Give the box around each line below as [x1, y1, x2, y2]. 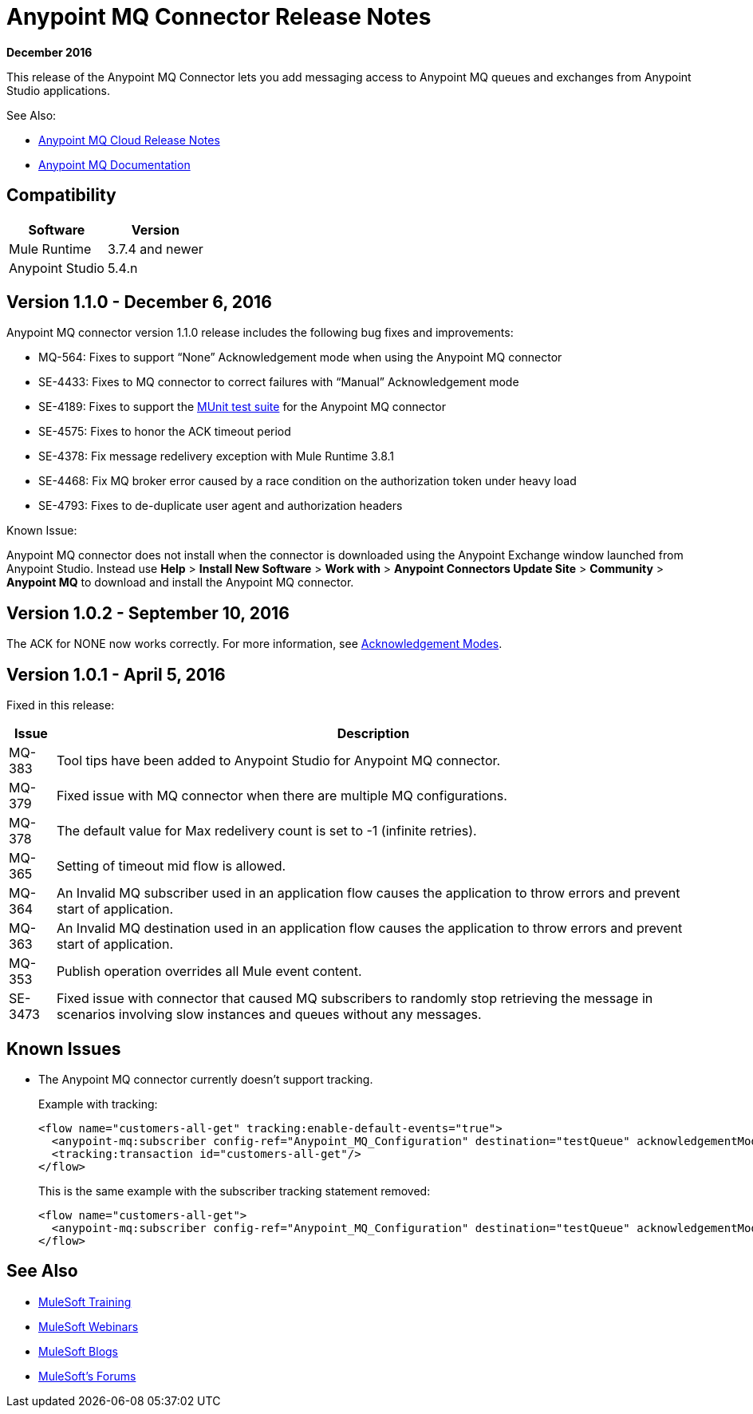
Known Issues [6, 1038, 121, 1059]
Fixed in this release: [6, 698, 115, 713]
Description [337, 725, 410, 742]
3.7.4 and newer [107, 240, 203, 257]
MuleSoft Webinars [38, 1319, 139, 1333]
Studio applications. [6, 83, 110, 97]
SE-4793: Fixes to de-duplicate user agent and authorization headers [38, 499, 403, 513]
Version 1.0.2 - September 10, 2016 [6, 602, 290, 623]
